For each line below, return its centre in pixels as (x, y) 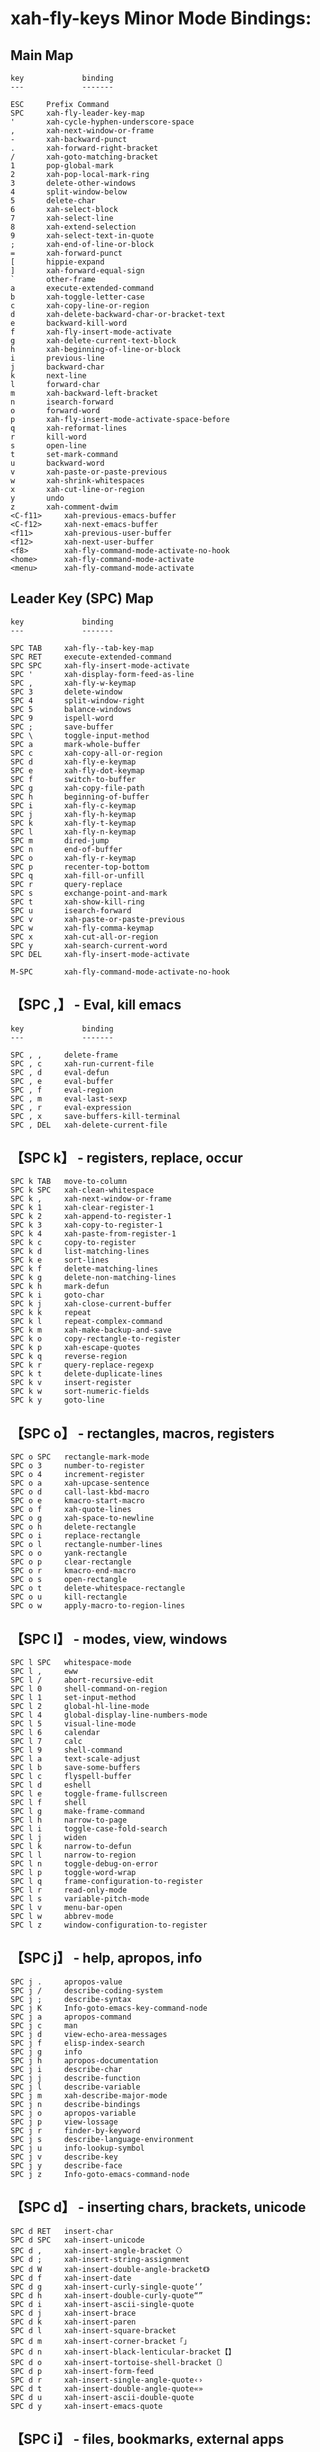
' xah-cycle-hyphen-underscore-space (102, 122)
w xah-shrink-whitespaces (77, 481)
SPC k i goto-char (57, 1295)
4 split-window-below (69, 192)
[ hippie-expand (57, 262)
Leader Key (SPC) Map (82, 598)
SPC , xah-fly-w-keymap (73, 683)
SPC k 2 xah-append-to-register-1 (91, 1217)
